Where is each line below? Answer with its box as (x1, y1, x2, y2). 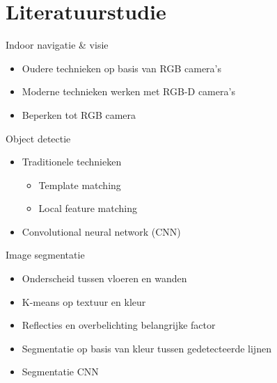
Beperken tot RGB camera (22, 107, 136, 122)
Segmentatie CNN (22, 364, 99, 379)
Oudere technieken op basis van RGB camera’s (22, 60, 221, 75)
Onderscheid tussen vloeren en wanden (22, 271, 187, 286)
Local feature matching (38, 201, 137, 215)
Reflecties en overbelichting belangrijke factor (22, 318, 216, 332)
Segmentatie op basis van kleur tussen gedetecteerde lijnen (22, 341, 271, 355)
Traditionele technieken (22, 154, 122, 169)
